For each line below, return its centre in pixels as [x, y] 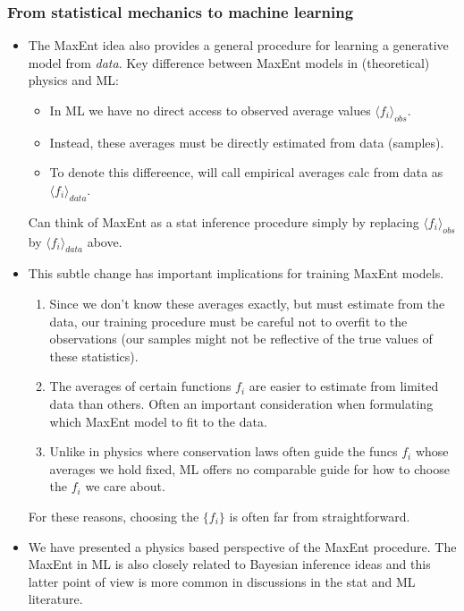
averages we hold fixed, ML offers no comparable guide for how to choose [249, 468]
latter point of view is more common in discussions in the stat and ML [222, 581]
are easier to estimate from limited [344, 386]
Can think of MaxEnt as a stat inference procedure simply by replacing [224, 221]
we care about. [125, 486]
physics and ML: [73, 80]
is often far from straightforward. [320, 516]
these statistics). [94, 356]
